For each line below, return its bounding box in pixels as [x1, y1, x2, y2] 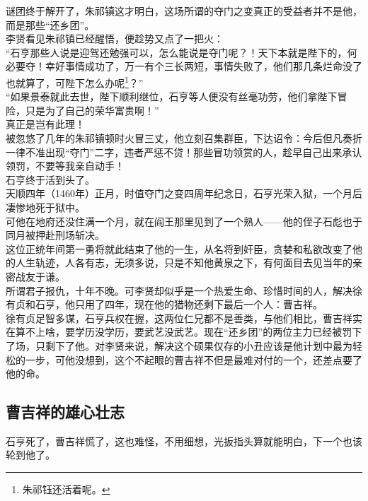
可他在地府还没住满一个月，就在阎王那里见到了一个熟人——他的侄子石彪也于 [6, 213, 362, 228]
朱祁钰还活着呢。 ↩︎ [22, 482, 110, 497]
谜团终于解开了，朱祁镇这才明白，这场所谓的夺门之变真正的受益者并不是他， [6, 4, 362, 18]
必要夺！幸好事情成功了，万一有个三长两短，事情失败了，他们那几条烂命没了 [6, 59, 362, 73]
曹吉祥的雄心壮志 [6, 401, 125, 423]
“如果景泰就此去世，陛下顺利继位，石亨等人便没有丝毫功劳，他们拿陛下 [6, 89, 338, 104]
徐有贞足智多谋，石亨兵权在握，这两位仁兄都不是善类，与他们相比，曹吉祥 [6, 310, 352, 325]
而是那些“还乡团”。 [6, 17, 95, 32]
